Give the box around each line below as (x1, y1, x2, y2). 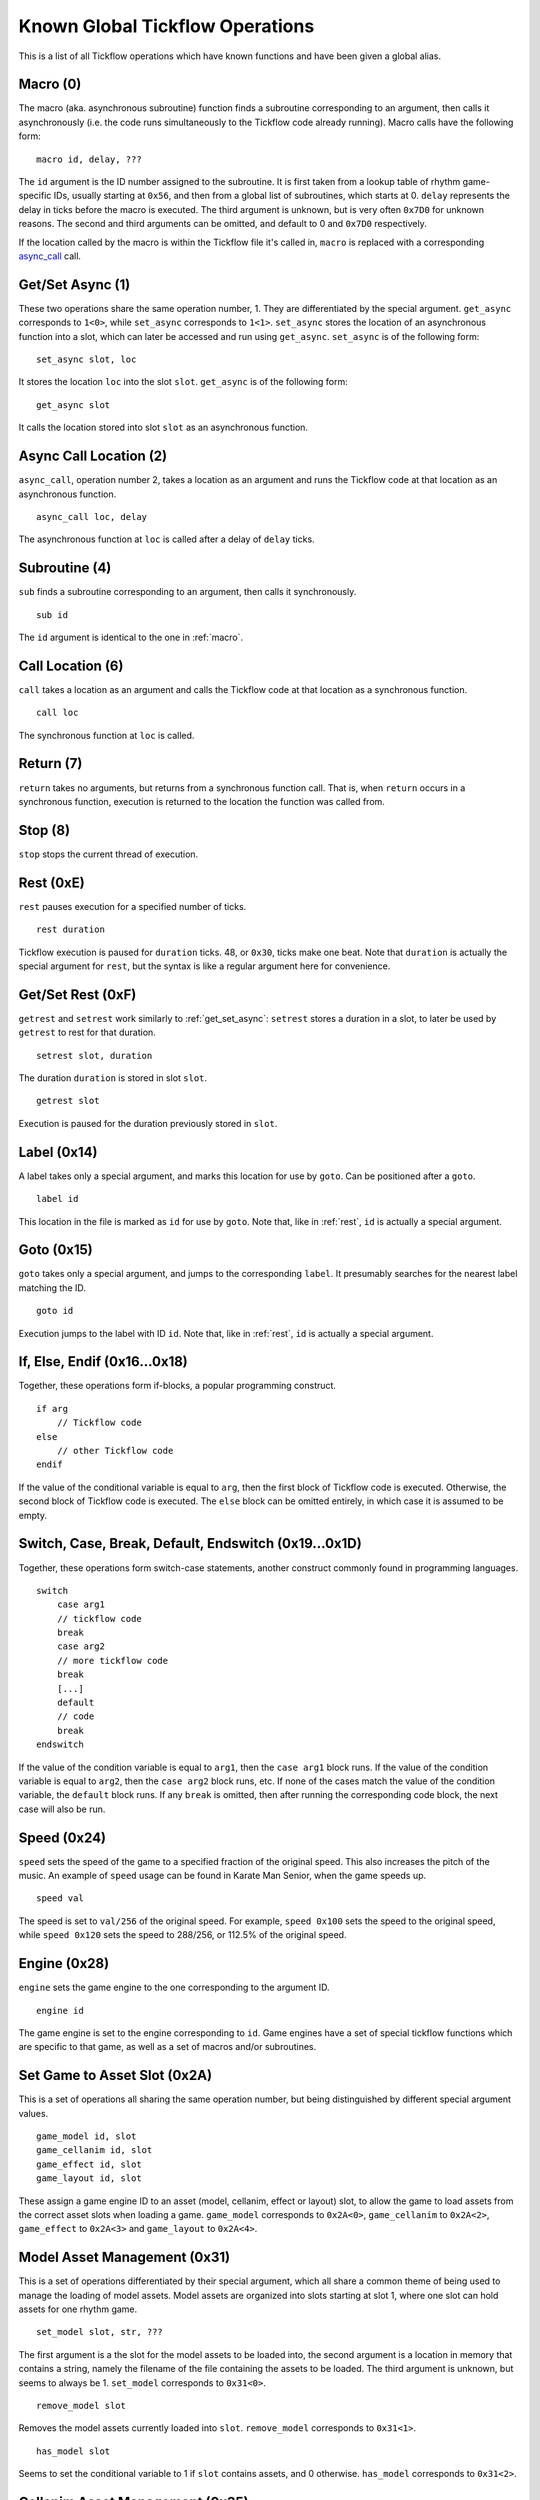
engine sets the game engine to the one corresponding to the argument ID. (18, 1981, 330, 1994)
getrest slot (36, 1095, 100, 1107)
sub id (36, 609, 69, 620)
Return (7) (18, 755, 83, 772)
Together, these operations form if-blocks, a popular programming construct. (18, 1380, 337, 1392)
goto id (36, 1305, 74, 1317)
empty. (18, 1509, 48, 1521)
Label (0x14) (18, 1143, 98, 1160)
